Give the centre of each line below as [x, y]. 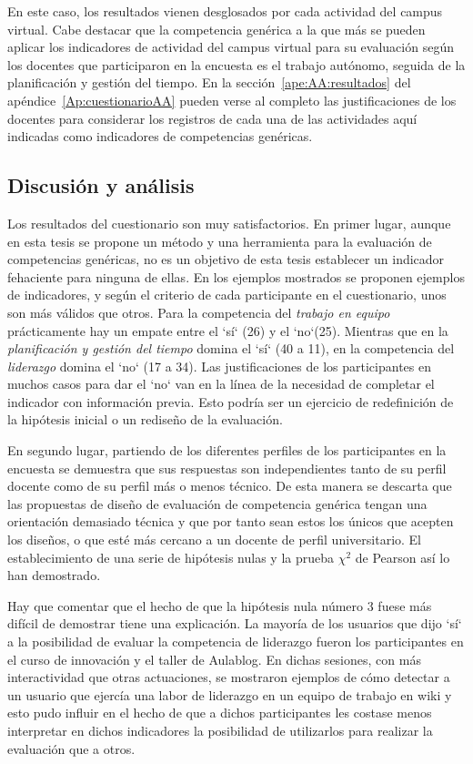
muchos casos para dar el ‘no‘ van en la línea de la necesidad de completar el [221, 384]
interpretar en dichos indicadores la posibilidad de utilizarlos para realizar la [220, 730]
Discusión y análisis [101, 185]
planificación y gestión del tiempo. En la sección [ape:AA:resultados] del [209, 82]
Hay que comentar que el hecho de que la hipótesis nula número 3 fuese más [220, 605]
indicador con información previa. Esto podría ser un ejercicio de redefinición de [231, 401]
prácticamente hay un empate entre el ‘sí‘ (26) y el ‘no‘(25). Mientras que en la [228, 330]
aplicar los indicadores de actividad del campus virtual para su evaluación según [231, 47]
